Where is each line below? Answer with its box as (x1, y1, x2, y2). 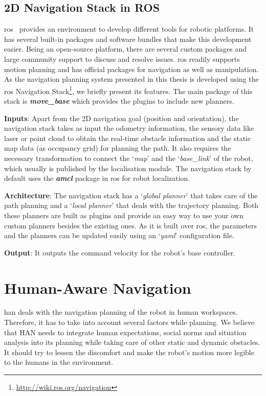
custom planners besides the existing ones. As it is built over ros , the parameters (4, 220, 257, 230)
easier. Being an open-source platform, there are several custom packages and (4, 43, 247, 54)
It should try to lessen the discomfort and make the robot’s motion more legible (4, 346, 254, 357)
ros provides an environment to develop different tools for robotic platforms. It (4, 24, 254, 34)
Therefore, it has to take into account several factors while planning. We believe (4, 317, 255, 328)
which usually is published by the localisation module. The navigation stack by (4, 162, 252, 173)
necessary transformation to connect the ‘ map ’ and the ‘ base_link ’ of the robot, (4, 152, 253, 163)
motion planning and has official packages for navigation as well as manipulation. (4, 63, 259, 74)
